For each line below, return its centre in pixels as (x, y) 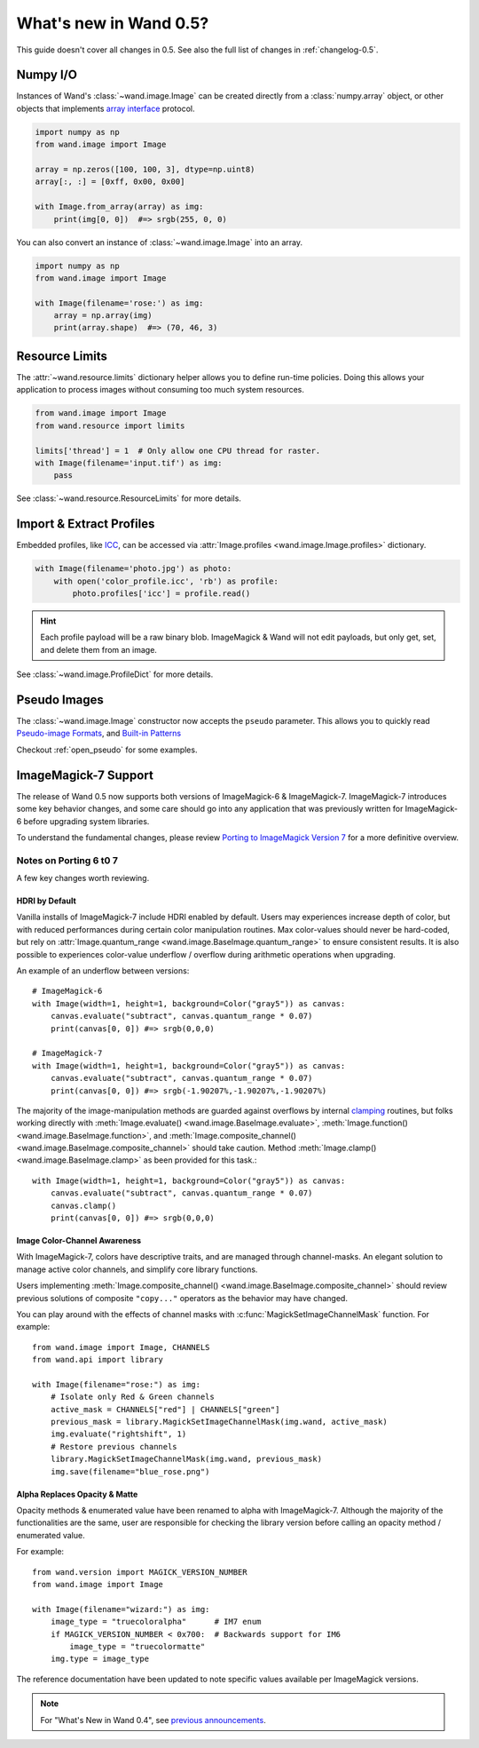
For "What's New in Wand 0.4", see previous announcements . (153, 1720)
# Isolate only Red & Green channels (132, 1397)
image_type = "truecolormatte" (137, 1646)
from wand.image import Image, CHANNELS (121, 1347)
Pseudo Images (60, 699)
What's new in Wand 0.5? (113, 23)
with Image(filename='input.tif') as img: (129, 463)
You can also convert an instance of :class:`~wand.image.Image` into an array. (160, 242)
